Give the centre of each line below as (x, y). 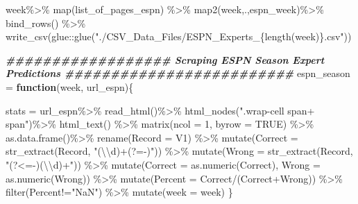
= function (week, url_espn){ (70, 86)
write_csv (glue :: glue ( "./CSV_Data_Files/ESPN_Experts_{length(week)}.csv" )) (179, 36)
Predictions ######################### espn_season (178, 73)
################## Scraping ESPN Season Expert (165, 59)
